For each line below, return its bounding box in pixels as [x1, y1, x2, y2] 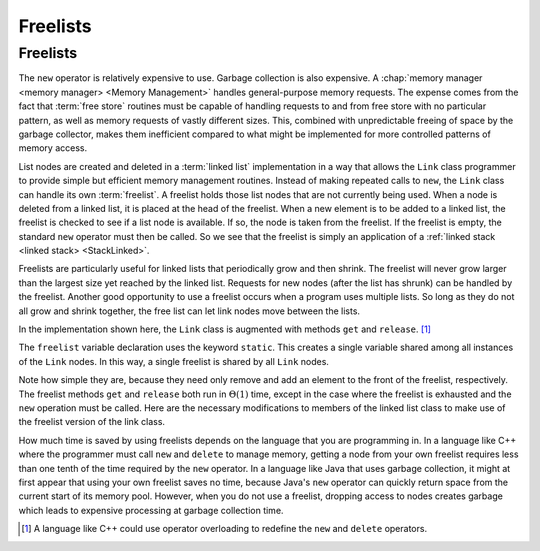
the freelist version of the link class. [18, 416, 165, 428]
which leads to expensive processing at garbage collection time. [18, 504, 284, 516]
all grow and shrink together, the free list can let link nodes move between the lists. [18, 305, 360, 317]
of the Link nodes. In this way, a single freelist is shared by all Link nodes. [18, 355, 330, 367]
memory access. [18, 142, 88, 154]
